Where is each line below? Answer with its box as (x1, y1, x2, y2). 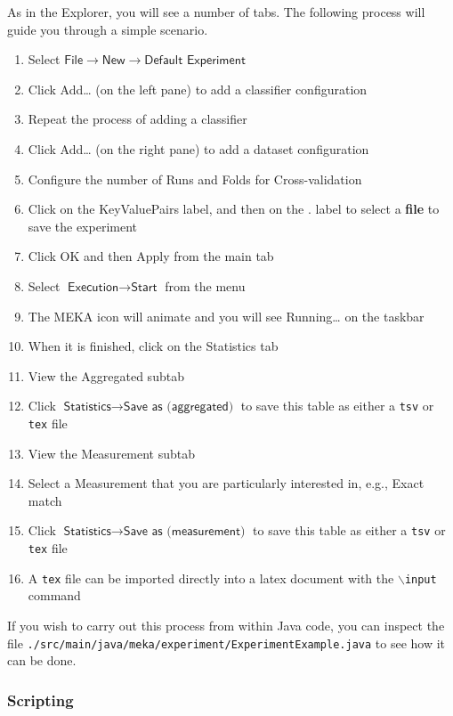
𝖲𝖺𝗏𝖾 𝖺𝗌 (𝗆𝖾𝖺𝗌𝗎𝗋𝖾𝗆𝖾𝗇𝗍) (123, 525, 246, 539)
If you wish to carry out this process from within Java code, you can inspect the (7, 615, 445, 634)
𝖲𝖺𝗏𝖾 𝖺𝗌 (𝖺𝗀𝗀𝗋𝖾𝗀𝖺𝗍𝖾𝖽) (123, 401, 234, 414)
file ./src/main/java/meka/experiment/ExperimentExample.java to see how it (7, 633, 446, 652)
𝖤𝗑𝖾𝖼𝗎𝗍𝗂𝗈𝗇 (68, 281, 119, 294)
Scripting (7, 688, 74, 711)
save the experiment (28, 216, 138, 235)
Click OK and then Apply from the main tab (28, 247, 274, 265)
